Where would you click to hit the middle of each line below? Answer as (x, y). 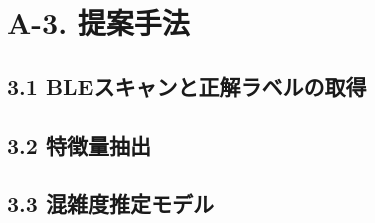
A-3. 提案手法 (98, 22)
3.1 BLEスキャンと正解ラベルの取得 (187, 85)
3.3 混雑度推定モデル (110, 203)
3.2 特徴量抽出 (79, 144)
